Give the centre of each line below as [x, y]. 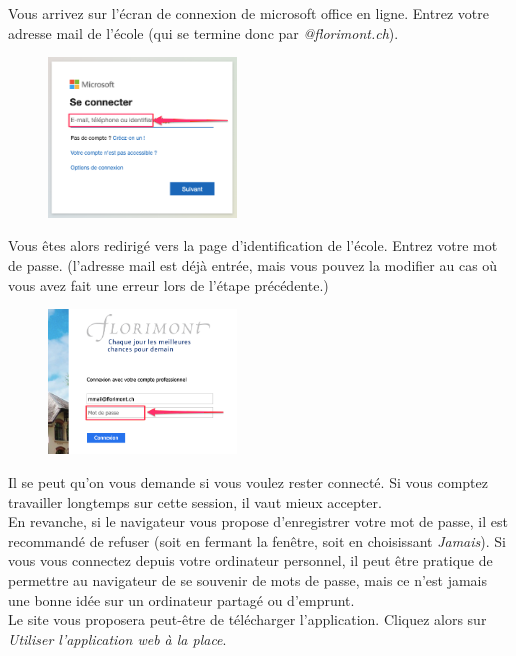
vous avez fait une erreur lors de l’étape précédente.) [168, 284]
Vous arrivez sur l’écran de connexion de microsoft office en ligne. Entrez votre [248, 13]
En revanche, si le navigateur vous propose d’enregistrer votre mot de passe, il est [258, 521]
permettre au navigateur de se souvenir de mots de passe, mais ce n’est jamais [248, 579]
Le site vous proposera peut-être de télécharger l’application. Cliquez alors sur [247, 619]
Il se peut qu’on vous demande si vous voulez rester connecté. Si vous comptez [248, 482]
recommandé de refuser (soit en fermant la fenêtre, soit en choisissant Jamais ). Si [257, 540]
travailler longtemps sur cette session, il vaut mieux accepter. [195, 501]
